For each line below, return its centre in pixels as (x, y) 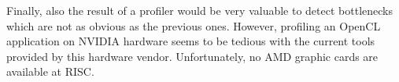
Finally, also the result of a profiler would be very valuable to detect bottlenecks (199, 10)
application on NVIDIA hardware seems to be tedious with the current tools (191, 41)
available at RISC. (50, 71)
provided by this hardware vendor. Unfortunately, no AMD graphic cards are (192, 56)
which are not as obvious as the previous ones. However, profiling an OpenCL (194, 25)
